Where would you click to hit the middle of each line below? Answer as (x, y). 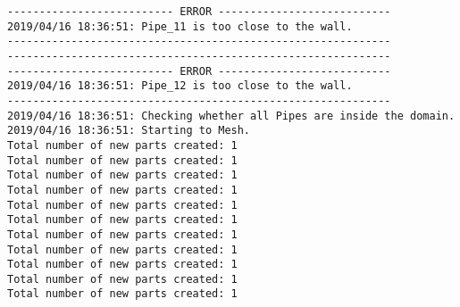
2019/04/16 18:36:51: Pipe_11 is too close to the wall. (180, 26)
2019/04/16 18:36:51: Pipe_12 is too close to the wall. (180, 86)
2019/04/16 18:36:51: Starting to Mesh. (129, 131)
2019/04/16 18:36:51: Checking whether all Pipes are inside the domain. (231, 116)
